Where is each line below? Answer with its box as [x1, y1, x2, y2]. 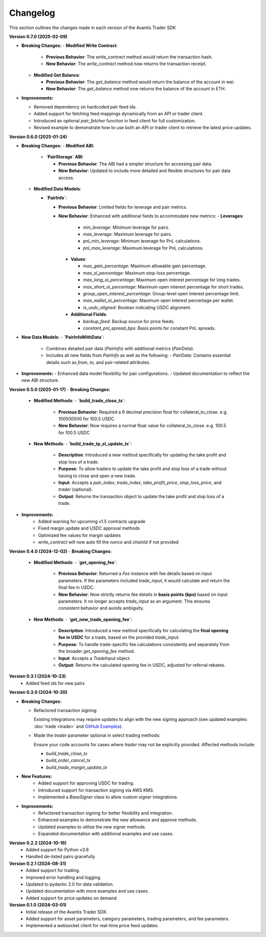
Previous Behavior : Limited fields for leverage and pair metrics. [58, 204, 188, 210]
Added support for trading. [26, 867, 80, 873]
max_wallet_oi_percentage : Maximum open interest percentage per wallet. [83, 297, 234, 303]
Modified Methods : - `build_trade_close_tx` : [33, 397, 126, 404]
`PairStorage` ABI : [46, 154, 84, 160]
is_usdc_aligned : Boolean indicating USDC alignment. [83, 304, 192, 310]
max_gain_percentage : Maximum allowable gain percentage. [83, 263, 207, 269]
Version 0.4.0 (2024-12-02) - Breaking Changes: [9, 548, 112, 554]
